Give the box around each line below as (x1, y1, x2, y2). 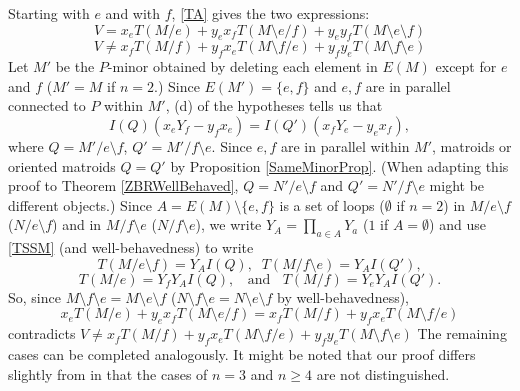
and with (105, 3, 161, 23)
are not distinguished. (316, 363, 450, 384)
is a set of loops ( (279, 194, 385, 215)
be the (55, 56, 95, 77)
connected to (8, 95, 86, 116)
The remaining (417, 323, 507, 344)
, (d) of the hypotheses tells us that (165, 95, 383, 116)
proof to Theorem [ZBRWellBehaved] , (8, 175, 239, 196)
